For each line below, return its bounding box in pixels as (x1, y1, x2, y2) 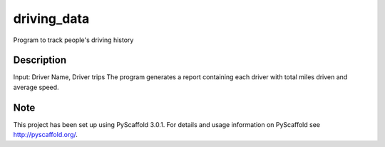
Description (13, 54, 67, 66)
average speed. (13, 83, 60, 91)
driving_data (13, 11, 90, 26)
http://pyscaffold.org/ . (13, 131, 78, 139)
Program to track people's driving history (13, 36, 134, 44)
